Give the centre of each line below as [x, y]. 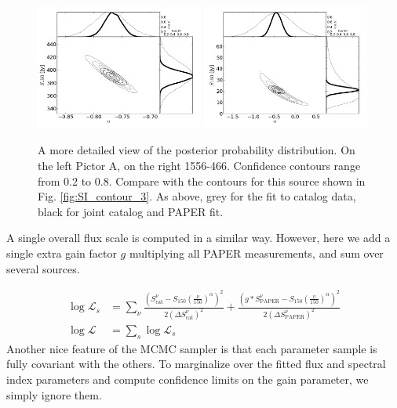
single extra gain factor [62, 253]
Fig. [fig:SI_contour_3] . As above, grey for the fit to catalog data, [197, 196]
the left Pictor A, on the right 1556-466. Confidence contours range [199, 165]
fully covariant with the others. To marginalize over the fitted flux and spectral [196, 364]
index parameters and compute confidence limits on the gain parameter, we [188, 379]
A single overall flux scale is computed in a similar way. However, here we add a [198, 238]
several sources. [43, 268]
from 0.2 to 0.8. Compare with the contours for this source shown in [202, 181]
